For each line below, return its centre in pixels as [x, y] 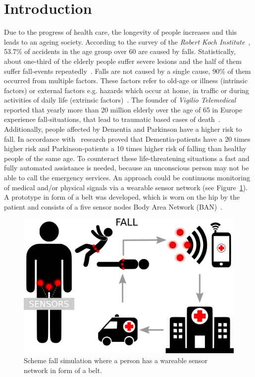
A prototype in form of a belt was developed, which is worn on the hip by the [122, 197]
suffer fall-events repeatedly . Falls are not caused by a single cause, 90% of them [127, 71]
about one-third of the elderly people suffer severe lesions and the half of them [123, 61]
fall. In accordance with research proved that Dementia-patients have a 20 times [127, 138]
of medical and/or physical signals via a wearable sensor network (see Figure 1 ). [126, 187]
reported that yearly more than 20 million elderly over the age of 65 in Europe [123, 109]
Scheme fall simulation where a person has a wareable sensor [116, 360]
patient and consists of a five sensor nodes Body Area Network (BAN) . [113, 206]
